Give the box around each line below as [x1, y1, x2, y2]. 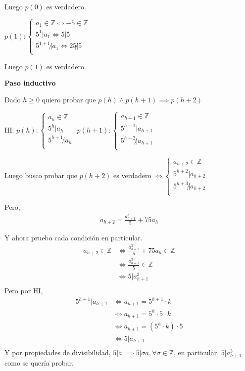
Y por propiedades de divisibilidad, [4, 347, 111, 357]
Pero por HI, [4, 285, 43, 295]
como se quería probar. [4, 358, 74, 368]
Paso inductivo [4, 78, 56, 88]
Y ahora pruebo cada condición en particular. [4, 232, 143, 243]
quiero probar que [42, 94, 96, 104]
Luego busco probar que [4, 170, 77, 180]
